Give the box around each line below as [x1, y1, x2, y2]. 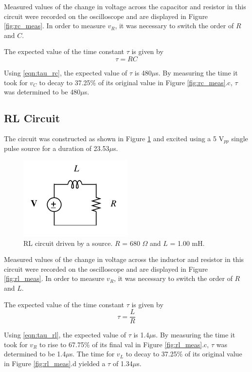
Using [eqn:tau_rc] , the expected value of [4, 67, 127, 77]
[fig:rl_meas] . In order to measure [4, 273, 105, 283]
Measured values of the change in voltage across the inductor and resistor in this [4, 254, 244, 264]
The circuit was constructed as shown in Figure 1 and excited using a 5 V [4, 133, 224, 143]
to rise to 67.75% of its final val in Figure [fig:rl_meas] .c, [39, 339, 209, 349]
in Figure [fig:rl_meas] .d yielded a [4, 358, 106, 368]
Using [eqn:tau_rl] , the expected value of [4, 330, 126, 340]
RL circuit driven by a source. [23, 238, 113, 248]
